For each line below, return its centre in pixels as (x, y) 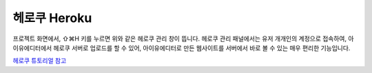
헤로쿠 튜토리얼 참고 (40, 61)
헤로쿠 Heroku (52, 18)
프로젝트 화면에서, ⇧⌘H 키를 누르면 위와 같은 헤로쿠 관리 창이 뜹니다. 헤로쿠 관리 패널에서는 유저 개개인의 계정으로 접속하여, (180, 39)
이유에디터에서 (32, 48)
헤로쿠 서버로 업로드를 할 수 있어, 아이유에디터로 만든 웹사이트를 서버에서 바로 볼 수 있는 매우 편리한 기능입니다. (202, 48)
